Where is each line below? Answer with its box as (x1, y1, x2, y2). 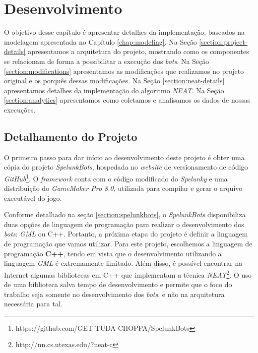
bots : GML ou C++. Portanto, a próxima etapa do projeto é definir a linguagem (4, 229, 248, 239)
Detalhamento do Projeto (4, 128, 137, 144)
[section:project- (199, 36, 248, 47)
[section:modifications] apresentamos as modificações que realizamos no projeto (4, 65, 244, 76)
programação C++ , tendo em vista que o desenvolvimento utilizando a (4, 248, 222, 258)
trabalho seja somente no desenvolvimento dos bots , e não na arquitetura (4, 289, 225, 299)
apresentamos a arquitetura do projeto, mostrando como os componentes (28, 46, 249, 57)
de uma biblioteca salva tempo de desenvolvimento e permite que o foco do (4, 279, 232, 290)
